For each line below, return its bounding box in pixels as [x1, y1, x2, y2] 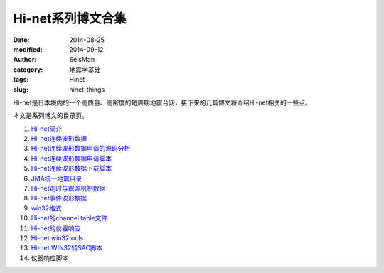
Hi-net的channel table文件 [31, 214, 108, 223]
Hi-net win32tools [31, 233, 84, 242]
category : [13, 65, 43, 74]
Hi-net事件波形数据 [31, 194, 87, 203]
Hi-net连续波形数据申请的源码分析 [31, 144, 131, 153]
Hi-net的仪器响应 [31, 224, 81, 232]
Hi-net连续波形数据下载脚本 [31, 164, 112, 173]
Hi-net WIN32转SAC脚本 [31, 244, 103, 252]
